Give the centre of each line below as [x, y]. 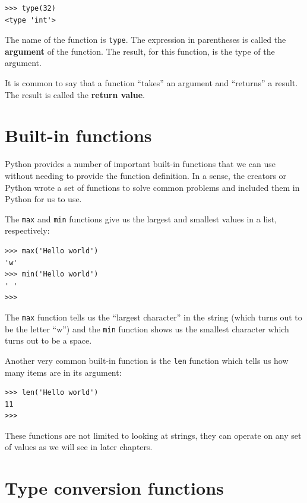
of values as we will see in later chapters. [79, 447]
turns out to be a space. [48, 340]
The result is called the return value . [75, 94]
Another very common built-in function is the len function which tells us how [147, 360]
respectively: [27, 230]
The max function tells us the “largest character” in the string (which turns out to [153, 317]
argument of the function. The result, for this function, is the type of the [140, 51]
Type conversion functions [114, 488]
